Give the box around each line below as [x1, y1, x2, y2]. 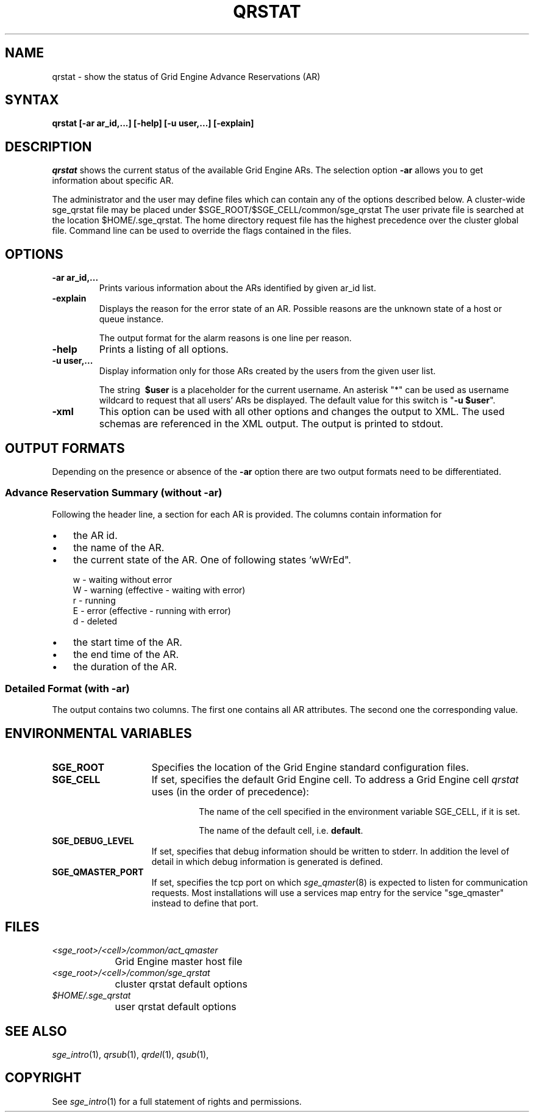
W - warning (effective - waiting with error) [73, 584, 246, 595]
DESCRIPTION [5, 139, 92, 154]
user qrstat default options [115, 1000, 237, 1013]
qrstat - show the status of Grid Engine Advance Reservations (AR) [52, 71, 321, 82]
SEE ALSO [5, 1023, 67, 1039]
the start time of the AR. [73, 635, 182, 648]
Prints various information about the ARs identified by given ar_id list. [99, 283, 376, 294]
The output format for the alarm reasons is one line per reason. [99, 333, 352, 344]
